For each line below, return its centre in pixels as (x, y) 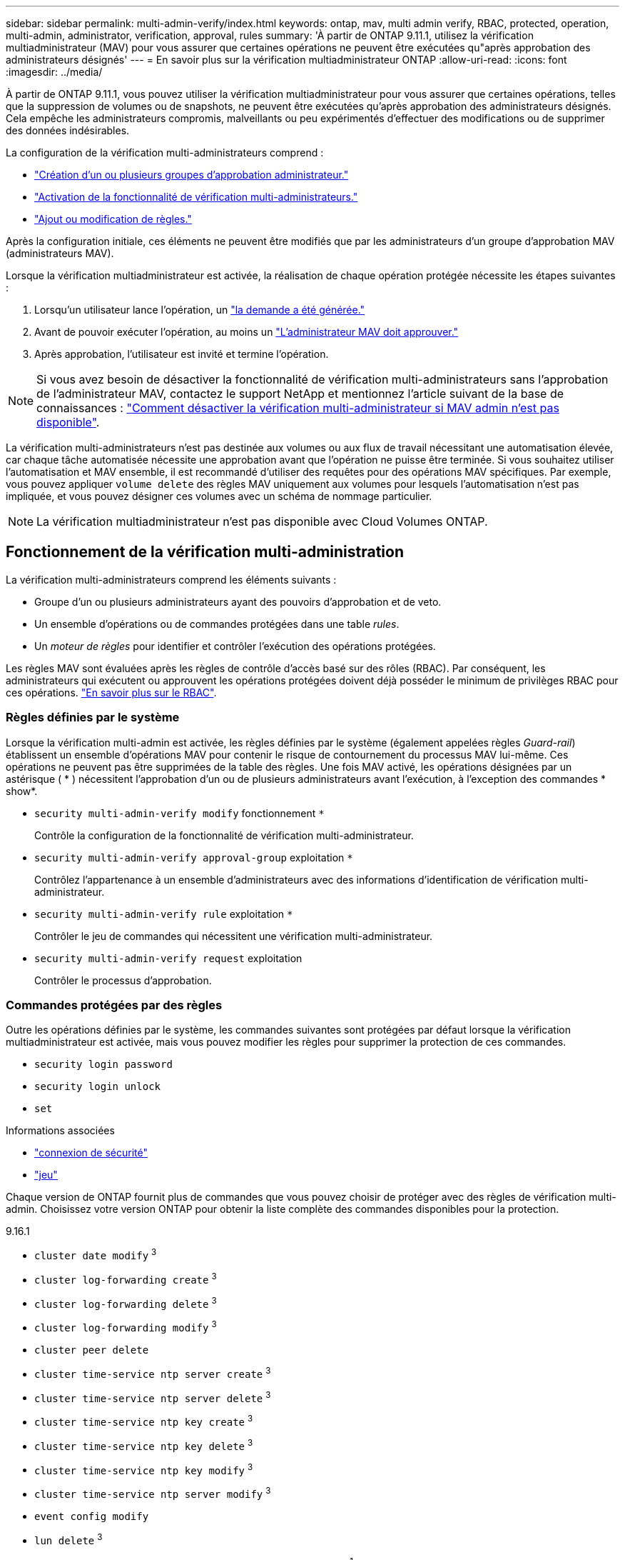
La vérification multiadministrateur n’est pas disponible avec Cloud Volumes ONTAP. (262, 521)
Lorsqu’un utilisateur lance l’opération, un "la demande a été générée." (200, 310)
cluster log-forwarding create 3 (126, 1279)
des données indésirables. (68, 130)
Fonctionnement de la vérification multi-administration (205, 552)
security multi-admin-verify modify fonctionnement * (179, 813)
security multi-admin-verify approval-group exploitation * (194, 857)
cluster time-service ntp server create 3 (153, 1372)
